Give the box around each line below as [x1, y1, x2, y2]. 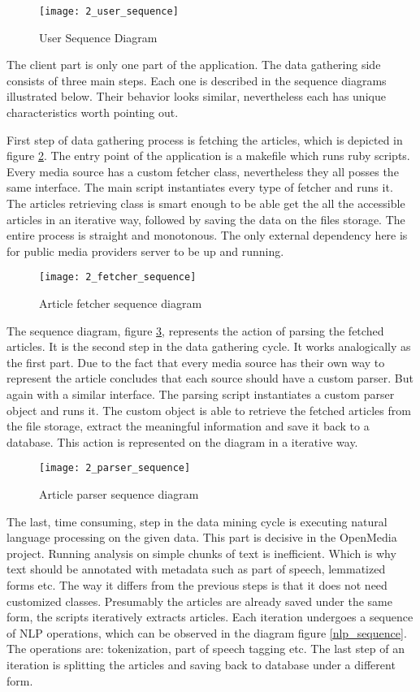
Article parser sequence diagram [39, 486, 199, 503]
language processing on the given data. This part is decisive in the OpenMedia [6, 529, 397, 546]
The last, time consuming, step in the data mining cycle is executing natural [6, 513, 388, 530]
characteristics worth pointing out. [6, 104, 179, 121]
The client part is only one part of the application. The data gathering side [6, 56, 381, 73]
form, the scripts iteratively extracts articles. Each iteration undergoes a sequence [6, 608, 414, 625]
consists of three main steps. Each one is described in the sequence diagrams [6, 71, 387, 89]
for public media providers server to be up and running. [6, 242, 284, 259]
